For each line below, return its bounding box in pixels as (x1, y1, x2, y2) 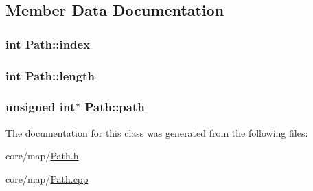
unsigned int (5, 98, 76, 115)
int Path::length (5, 67, 95, 84)
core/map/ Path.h (5, 148, 79, 163)
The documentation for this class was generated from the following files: (5, 125, 308, 139)
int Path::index (5, 35, 91, 52)
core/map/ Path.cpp (5, 171, 89, 186)
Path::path (84, 98, 145, 115)
